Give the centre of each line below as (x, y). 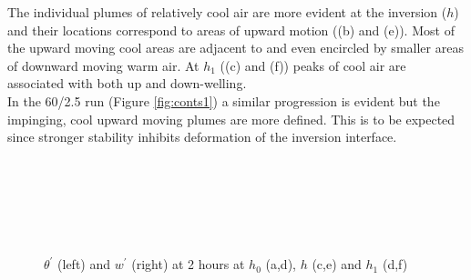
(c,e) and (337, 264)
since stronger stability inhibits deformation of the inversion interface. (202, 137)
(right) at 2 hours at (188, 264)
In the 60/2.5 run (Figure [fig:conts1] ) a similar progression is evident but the (224, 100)
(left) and (84, 264)
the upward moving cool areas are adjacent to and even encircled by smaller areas (235, 48)
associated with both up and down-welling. (127, 83)
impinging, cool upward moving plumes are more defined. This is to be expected (231, 119)
